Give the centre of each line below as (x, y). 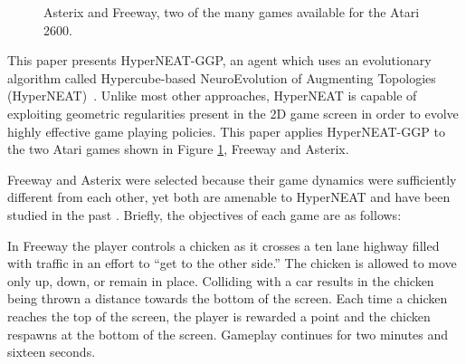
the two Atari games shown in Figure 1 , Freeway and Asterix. (178, 149)
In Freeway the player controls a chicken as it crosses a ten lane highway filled (223, 245)
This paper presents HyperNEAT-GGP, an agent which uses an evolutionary (219, 60)
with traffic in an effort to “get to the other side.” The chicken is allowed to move (232, 263)
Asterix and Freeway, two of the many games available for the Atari (232, 12)
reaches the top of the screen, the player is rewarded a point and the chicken (219, 316)
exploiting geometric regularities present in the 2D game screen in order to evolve (233, 113)
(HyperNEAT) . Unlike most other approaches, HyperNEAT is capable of (212, 96)
